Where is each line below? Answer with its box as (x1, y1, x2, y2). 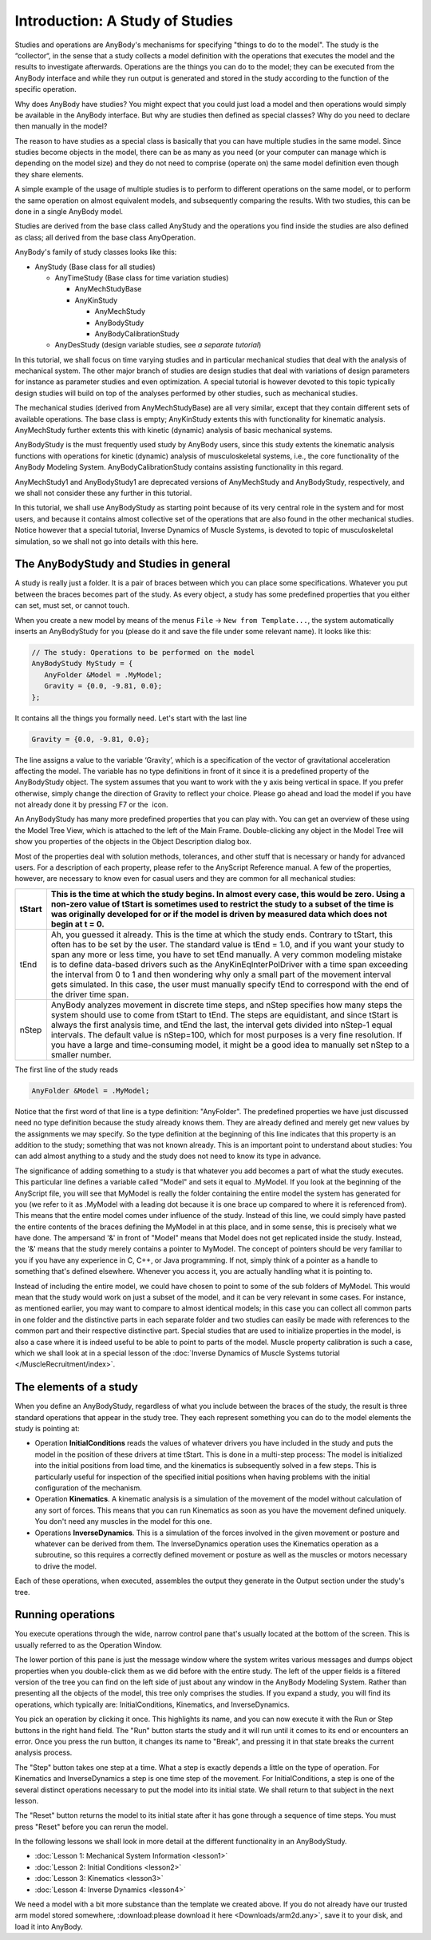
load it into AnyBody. (14, 1922, 83, 1931)
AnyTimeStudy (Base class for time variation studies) (54, 272, 229, 283)
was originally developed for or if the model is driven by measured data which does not (50, 908, 387, 919)
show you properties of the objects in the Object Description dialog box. (14, 837, 251, 847)
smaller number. (50, 1049, 112, 1060)
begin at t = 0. (50, 918, 105, 930)
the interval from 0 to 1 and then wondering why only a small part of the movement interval (50, 969, 391, 980)
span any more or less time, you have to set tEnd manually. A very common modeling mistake (50, 949, 402, 960)
